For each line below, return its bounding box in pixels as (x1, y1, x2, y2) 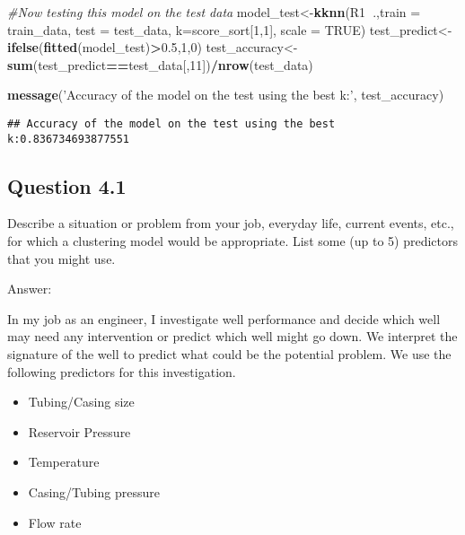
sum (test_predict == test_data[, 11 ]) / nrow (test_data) (7, 55, 313, 74)
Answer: (7, 279, 52, 298)
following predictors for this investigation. (7, 362, 236, 381)
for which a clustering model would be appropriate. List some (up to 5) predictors (7, 232, 459, 250)
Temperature (28, 452, 100, 471)
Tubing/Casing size (28, 392, 135, 411)
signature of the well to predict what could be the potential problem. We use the (7, 345, 452, 364)
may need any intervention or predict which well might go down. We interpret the (7, 327, 458, 346)
